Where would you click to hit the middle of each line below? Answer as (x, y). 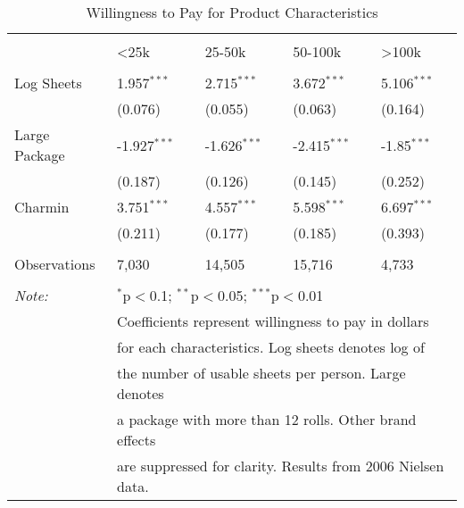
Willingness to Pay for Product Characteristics (232, 12)
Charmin (42, 207)
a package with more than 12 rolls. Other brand (267, 419)
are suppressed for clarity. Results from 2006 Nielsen (281, 466)
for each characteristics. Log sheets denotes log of (271, 347)
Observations (55, 264)
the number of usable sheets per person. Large (261, 373)
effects (137, 440)
